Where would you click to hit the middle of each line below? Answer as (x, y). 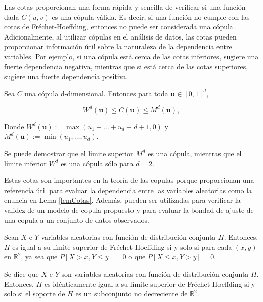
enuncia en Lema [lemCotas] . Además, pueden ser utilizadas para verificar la (122, 200)
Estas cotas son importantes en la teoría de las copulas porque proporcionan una (129, 180)
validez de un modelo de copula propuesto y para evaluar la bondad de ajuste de (129, 210)
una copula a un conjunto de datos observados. (77, 220)
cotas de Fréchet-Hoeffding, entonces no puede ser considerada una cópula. (120, 27)
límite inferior (25, 163)
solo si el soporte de (35, 294)
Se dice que (21, 273)
